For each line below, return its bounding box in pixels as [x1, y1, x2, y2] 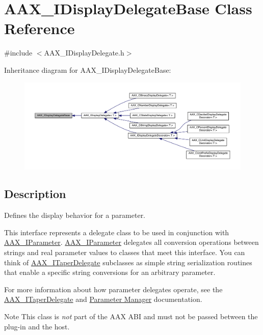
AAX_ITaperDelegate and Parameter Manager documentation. [4, 294, 202, 304]
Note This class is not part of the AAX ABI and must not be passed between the [4, 311, 258, 322]
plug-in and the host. [4, 321, 70, 331]
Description [4, 186, 66, 202]
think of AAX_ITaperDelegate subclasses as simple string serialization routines [4, 257, 252, 267]
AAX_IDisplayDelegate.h [44, 47, 124, 58]
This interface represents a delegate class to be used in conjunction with [4, 227, 229, 237]
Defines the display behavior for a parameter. [4, 210, 146, 220]
